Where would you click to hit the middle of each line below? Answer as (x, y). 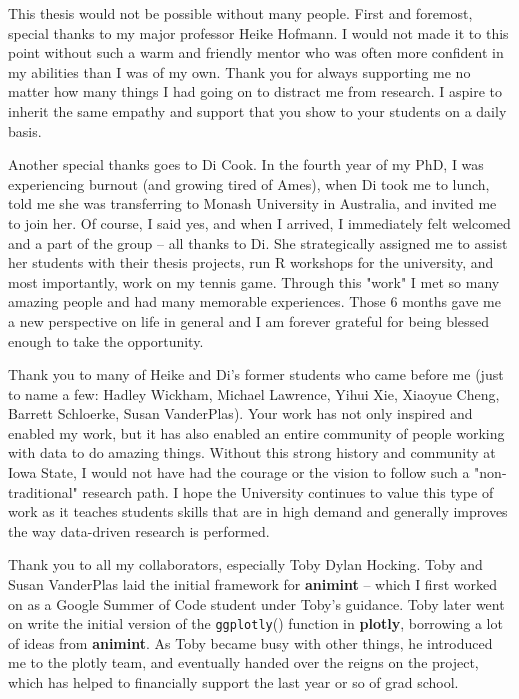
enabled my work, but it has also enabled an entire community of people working (256, 432)
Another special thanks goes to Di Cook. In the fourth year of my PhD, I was (246, 164)
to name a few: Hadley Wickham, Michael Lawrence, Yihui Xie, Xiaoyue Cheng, (254, 393)
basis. (25, 130)
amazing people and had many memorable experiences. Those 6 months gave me (254, 301)
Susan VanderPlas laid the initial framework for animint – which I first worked (252, 584)
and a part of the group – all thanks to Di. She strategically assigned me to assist (258, 242)
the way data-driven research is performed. (139, 530)
